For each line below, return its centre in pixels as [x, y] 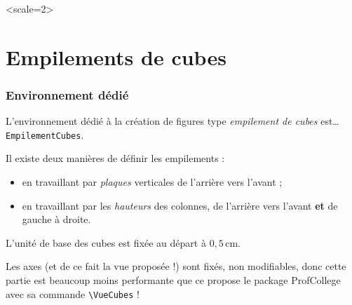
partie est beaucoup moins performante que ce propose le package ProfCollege [173, 280]
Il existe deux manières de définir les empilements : [115, 158]
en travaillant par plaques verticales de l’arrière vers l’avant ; [152, 182]
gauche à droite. [56, 219]
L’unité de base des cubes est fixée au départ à [106, 242]
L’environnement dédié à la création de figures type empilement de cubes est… [172, 121]
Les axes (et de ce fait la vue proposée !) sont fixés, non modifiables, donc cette [176, 266]
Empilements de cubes [116, 56]
